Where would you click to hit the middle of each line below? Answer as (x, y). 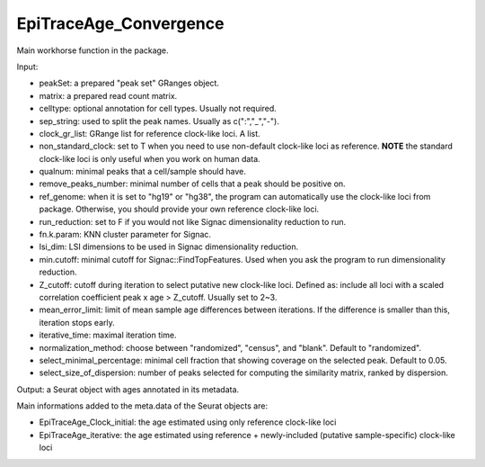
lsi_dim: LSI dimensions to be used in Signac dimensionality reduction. (169, 247)
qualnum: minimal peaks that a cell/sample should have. (142, 172)
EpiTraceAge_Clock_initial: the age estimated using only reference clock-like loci (188, 422)
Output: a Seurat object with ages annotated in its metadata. (128, 389)
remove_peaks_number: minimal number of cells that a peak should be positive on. (192, 184)
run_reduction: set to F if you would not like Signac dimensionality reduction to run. (192, 221)
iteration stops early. (77, 322)
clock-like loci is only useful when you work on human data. (150, 158)
